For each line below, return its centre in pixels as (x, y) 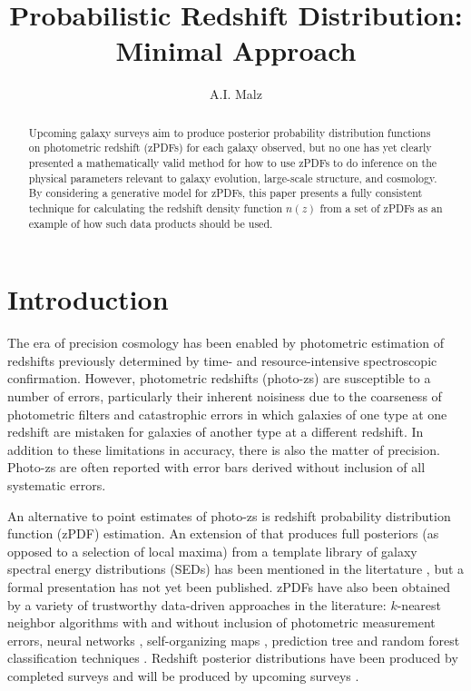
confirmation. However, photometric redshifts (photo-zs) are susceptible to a (219, 378)
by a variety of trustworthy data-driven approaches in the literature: (197, 604)
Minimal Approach (236, 50)
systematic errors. (57, 484)
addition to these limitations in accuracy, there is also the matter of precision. (224, 449)
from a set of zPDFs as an (381, 207)
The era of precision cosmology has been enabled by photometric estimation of (226, 343)
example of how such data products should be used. (151, 223)
